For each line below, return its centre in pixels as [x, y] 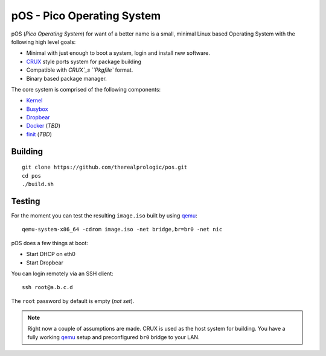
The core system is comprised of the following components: [86, 89]
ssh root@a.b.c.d [47, 287]
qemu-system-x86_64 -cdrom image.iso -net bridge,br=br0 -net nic [122, 230]
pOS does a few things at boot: [50, 243]
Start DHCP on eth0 [51, 254]
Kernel [34, 101]
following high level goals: [43, 42]
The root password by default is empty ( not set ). [73, 301]
